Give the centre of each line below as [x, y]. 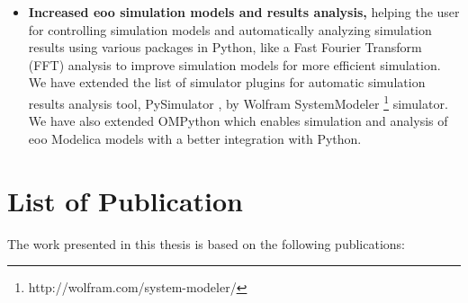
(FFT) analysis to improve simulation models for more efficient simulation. [234, 64]
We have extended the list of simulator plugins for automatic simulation [227, 82]
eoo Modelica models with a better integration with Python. [195, 138]
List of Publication [125, 200]
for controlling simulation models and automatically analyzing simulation [230, 29]
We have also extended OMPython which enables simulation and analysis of [238, 121]
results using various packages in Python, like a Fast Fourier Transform [225, 47]
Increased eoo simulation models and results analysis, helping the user [244, 12]
